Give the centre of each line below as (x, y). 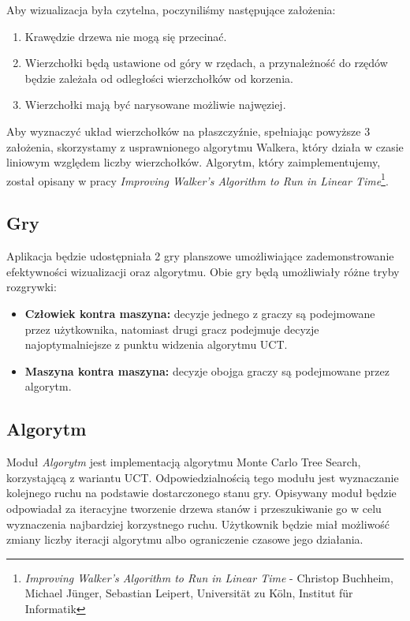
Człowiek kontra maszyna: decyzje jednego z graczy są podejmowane (200, 313)
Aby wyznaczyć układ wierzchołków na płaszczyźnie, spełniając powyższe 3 (188, 131)
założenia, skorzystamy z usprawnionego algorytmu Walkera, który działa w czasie (205, 146)
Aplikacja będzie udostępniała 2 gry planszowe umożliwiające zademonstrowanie (200, 256)
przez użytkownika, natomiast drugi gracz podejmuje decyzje (172, 329)
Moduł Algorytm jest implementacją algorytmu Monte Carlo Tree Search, (184, 462)
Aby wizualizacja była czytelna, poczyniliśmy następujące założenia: (171, 9)
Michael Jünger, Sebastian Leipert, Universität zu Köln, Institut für (189, 593)
